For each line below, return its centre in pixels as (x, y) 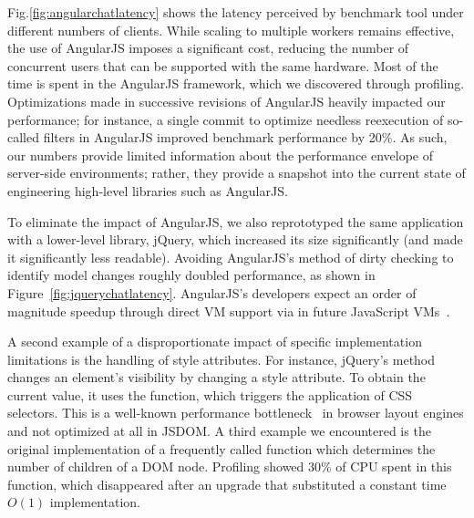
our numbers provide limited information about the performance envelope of (221, 155)
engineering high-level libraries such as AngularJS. (148, 190)
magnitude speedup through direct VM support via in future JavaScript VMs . (229, 311)
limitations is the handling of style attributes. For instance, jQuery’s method (222, 359)
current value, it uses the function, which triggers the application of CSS (210, 394)
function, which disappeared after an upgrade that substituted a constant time (227, 484)
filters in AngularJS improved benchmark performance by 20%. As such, (245, 137)
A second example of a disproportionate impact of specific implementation (215, 342)
